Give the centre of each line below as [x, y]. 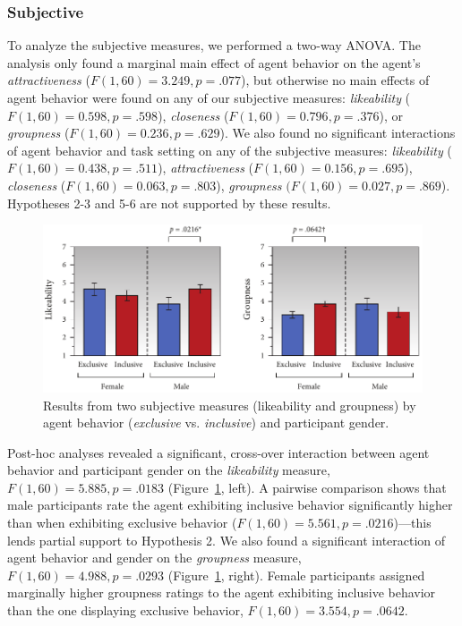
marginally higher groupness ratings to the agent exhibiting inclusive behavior [222, 592]
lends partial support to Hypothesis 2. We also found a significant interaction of [227, 540]
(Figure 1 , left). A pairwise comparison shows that [307, 487]
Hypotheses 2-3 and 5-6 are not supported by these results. [169, 203]
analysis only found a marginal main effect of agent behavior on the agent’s [214, 62]
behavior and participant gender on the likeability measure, [169, 470]
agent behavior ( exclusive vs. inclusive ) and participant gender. [216, 423]
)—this [412, 523]
